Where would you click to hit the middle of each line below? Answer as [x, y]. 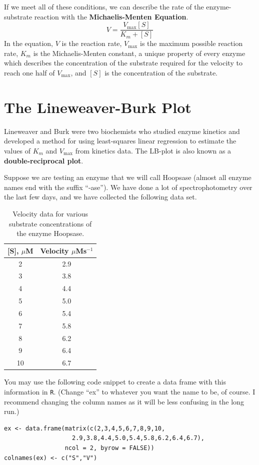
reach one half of [29, 73]
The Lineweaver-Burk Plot [98, 107]
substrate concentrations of [50, 223]
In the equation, [29, 43]
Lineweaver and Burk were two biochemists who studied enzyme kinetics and [122, 131]
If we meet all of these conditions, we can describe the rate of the [104, 6]
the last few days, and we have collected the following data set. [100, 197]
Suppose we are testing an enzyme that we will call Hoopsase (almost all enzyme [128, 177]
